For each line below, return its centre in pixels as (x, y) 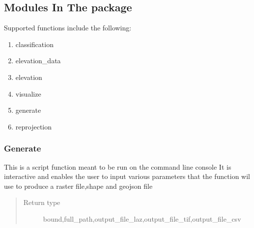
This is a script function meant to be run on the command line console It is (118, 166)
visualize (28, 93)
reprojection (34, 126)
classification (34, 44)
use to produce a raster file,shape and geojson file (78, 186)
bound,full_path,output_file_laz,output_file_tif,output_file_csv (142, 218)
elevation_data (38, 61)
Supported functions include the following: (68, 28)
